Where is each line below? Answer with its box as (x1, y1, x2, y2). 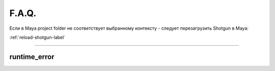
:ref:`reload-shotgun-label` (9, 34, 66, 40)
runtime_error (9, 52, 54, 61)
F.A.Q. (9, 8, 37, 19)
